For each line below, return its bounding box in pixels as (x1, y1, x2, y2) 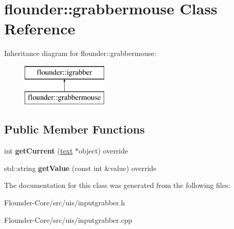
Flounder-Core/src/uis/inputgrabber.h (4, 197, 125, 208)
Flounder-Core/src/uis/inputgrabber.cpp (4, 214, 132, 225)
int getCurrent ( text (4, 145, 73, 156)
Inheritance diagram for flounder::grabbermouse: (4, 48, 157, 59)
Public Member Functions (4, 121, 145, 137)
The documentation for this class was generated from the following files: (4, 180, 230, 190)
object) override (79, 145, 128, 156)
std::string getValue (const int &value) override (4, 162, 157, 173)
